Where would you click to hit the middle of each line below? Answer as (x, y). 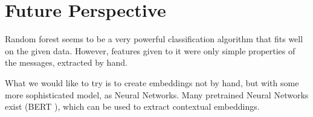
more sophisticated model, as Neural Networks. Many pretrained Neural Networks (157, 94)
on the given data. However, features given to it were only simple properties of (150, 50)
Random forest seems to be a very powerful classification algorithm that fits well (154, 39)
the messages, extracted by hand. (66, 62)
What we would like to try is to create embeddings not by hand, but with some (152, 82)
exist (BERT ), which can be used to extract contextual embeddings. (132, 106)
